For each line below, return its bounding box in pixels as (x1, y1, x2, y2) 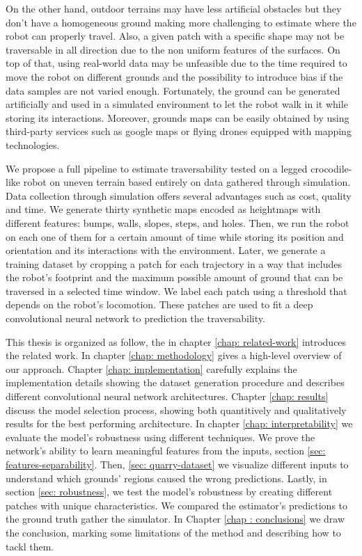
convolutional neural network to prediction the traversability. (6, 311, 265, 326)
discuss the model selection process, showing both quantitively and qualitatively (6, 402, 347, 417)
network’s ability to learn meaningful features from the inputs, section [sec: (6, 443, 326, 458)
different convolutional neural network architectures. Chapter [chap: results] (6, 389, 329, 404)
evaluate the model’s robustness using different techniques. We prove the (6, 429, 315, 444)
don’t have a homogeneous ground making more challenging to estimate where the (6, 15, 356, 29)
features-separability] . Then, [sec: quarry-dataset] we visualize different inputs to (6, 457, 349, 471)
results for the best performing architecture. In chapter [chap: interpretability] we (6, 416, 353, 431)
